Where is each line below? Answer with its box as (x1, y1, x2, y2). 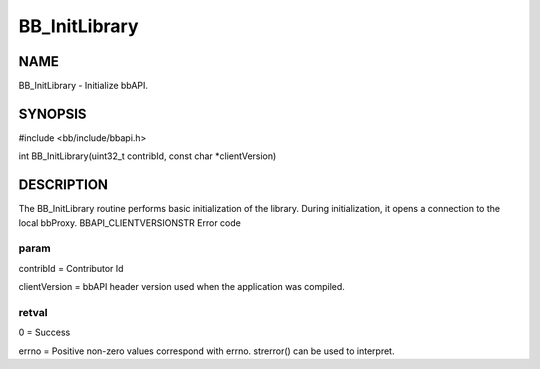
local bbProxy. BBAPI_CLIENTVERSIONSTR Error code (18, 216, 242, 229)
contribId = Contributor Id (18, 262, 124, 274)
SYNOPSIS (18, 105, 87, 122)
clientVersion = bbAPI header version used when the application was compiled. (18, 281, 345, 293)
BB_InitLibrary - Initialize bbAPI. (18, 80, 149, 92)
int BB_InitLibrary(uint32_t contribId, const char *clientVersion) (18, 150, 277, 162)
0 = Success (18, 326, 71, 339)
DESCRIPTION (18, 176, 109, 194)
